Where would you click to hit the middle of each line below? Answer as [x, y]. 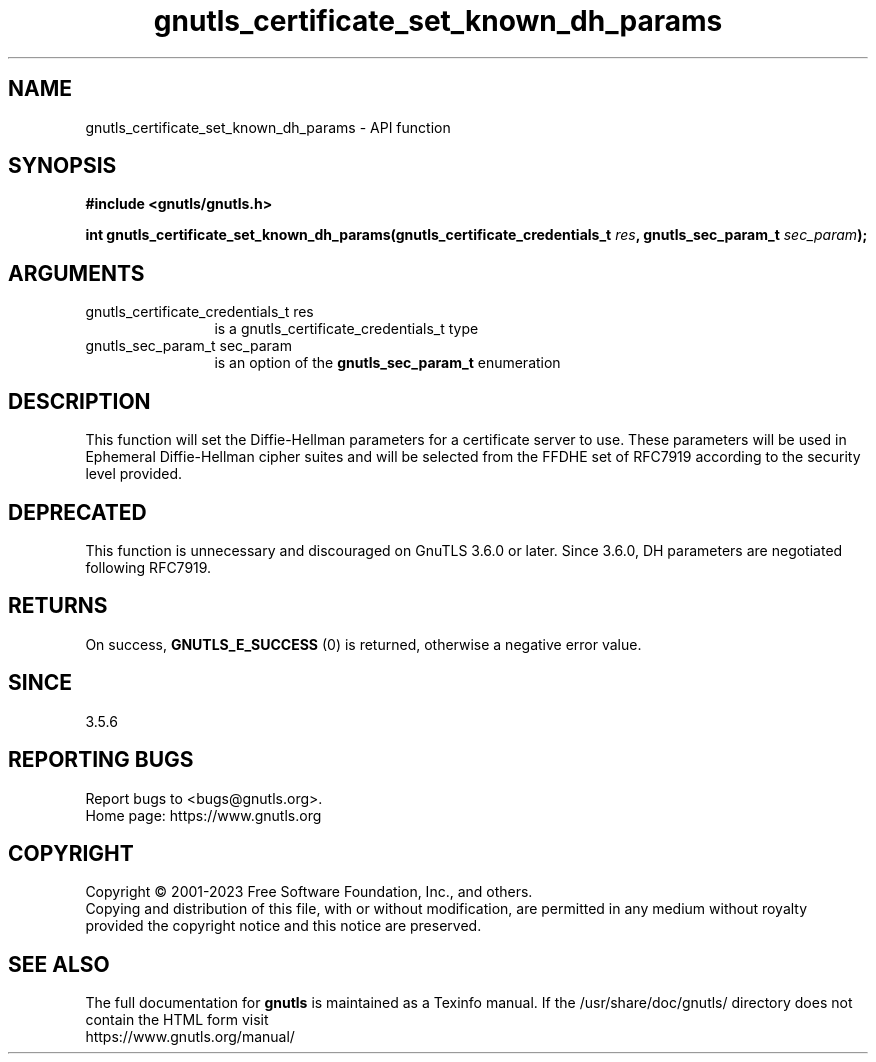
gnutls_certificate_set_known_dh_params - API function [268, 127]
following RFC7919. [148, 567]
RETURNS [58, 606]
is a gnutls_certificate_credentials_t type [346, 329]
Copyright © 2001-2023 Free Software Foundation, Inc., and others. [309, 892]
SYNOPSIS [62, 166]
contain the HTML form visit [177, 1020]
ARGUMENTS [76, 273]
